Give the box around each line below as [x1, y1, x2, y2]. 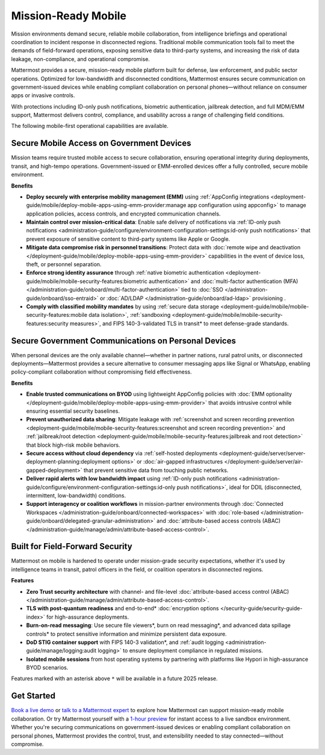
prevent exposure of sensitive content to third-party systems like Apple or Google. [26, 235, 231, 243]
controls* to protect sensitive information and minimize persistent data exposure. [26, 630, 227, 637]
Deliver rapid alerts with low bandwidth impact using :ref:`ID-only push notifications [26, 475, 238, 482]
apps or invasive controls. [11, 92, 75, 99]
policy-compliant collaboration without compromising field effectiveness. [11, 368, 192, 375]
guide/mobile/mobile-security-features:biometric [26, 278, 147, 285]
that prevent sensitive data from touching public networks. [83, 467, 229, 474]
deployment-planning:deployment [26, 458, 111, 465]
